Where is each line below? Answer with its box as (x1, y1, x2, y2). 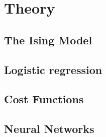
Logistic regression (4, 61, 102, 77)
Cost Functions (4, 91, 84, 107)
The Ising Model (4, 32, 92, 47)
